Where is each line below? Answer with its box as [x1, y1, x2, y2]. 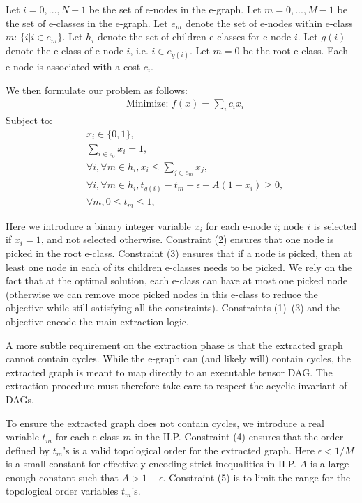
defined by [6, 442, 50, 457]
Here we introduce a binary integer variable [6, 218, 191, 233]
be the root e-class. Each [243, 42, 349, 57]
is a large [310, 456, 349, 471]
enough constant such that [6, 470, 119, 484]
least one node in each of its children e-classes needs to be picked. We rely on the [6, 259, 352, 274]
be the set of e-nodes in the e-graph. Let [89, 2, 262, 16]
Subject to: [6, 112, 52, 127]
